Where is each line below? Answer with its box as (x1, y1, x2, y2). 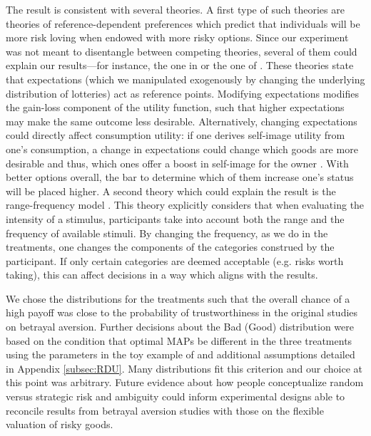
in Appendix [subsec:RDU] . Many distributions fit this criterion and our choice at (6, 360, 362, 375)
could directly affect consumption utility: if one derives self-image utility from (6, 128, 345, 142)
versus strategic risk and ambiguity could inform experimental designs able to (6, 389, 345, 404)
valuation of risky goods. (6, 417, 113, 432)
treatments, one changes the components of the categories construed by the (6, 239, 335, 254)
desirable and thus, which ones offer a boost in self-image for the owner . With (6, 155, 349, 170)
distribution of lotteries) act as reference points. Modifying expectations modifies (6, 85, 359, 100)
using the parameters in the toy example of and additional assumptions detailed (6, 347, 355, 362)
